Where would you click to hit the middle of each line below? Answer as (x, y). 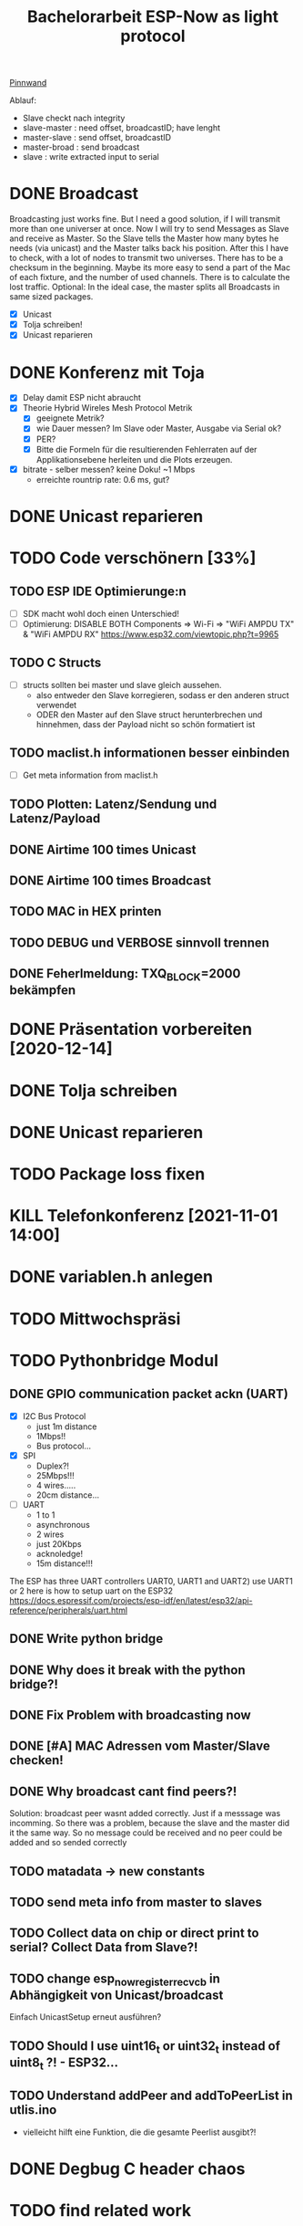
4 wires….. (56, 1485)
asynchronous (63, 1524)
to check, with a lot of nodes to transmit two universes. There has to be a (146, 258)
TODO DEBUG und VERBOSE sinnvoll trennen (140, 942)
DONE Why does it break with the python (127, 1670)
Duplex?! (53, 1466)
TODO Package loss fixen (107, 1174)
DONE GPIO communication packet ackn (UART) (149, 1394)
